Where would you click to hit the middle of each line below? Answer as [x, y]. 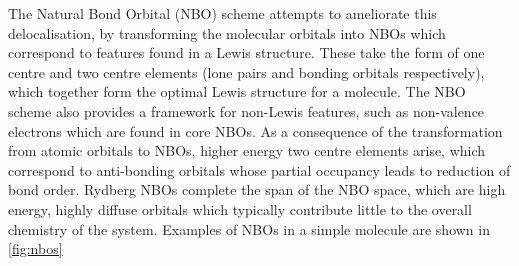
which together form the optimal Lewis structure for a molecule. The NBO [237, 91]
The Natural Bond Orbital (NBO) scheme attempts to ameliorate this [222, 13]
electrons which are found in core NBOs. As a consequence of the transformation [255, 130]
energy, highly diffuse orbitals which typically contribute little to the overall [240, 208]
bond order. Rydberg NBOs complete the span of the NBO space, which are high [257, 189]
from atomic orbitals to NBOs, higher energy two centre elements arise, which [247, 150]
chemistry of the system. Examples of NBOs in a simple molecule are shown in [249, 228]
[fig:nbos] [35, 248]
